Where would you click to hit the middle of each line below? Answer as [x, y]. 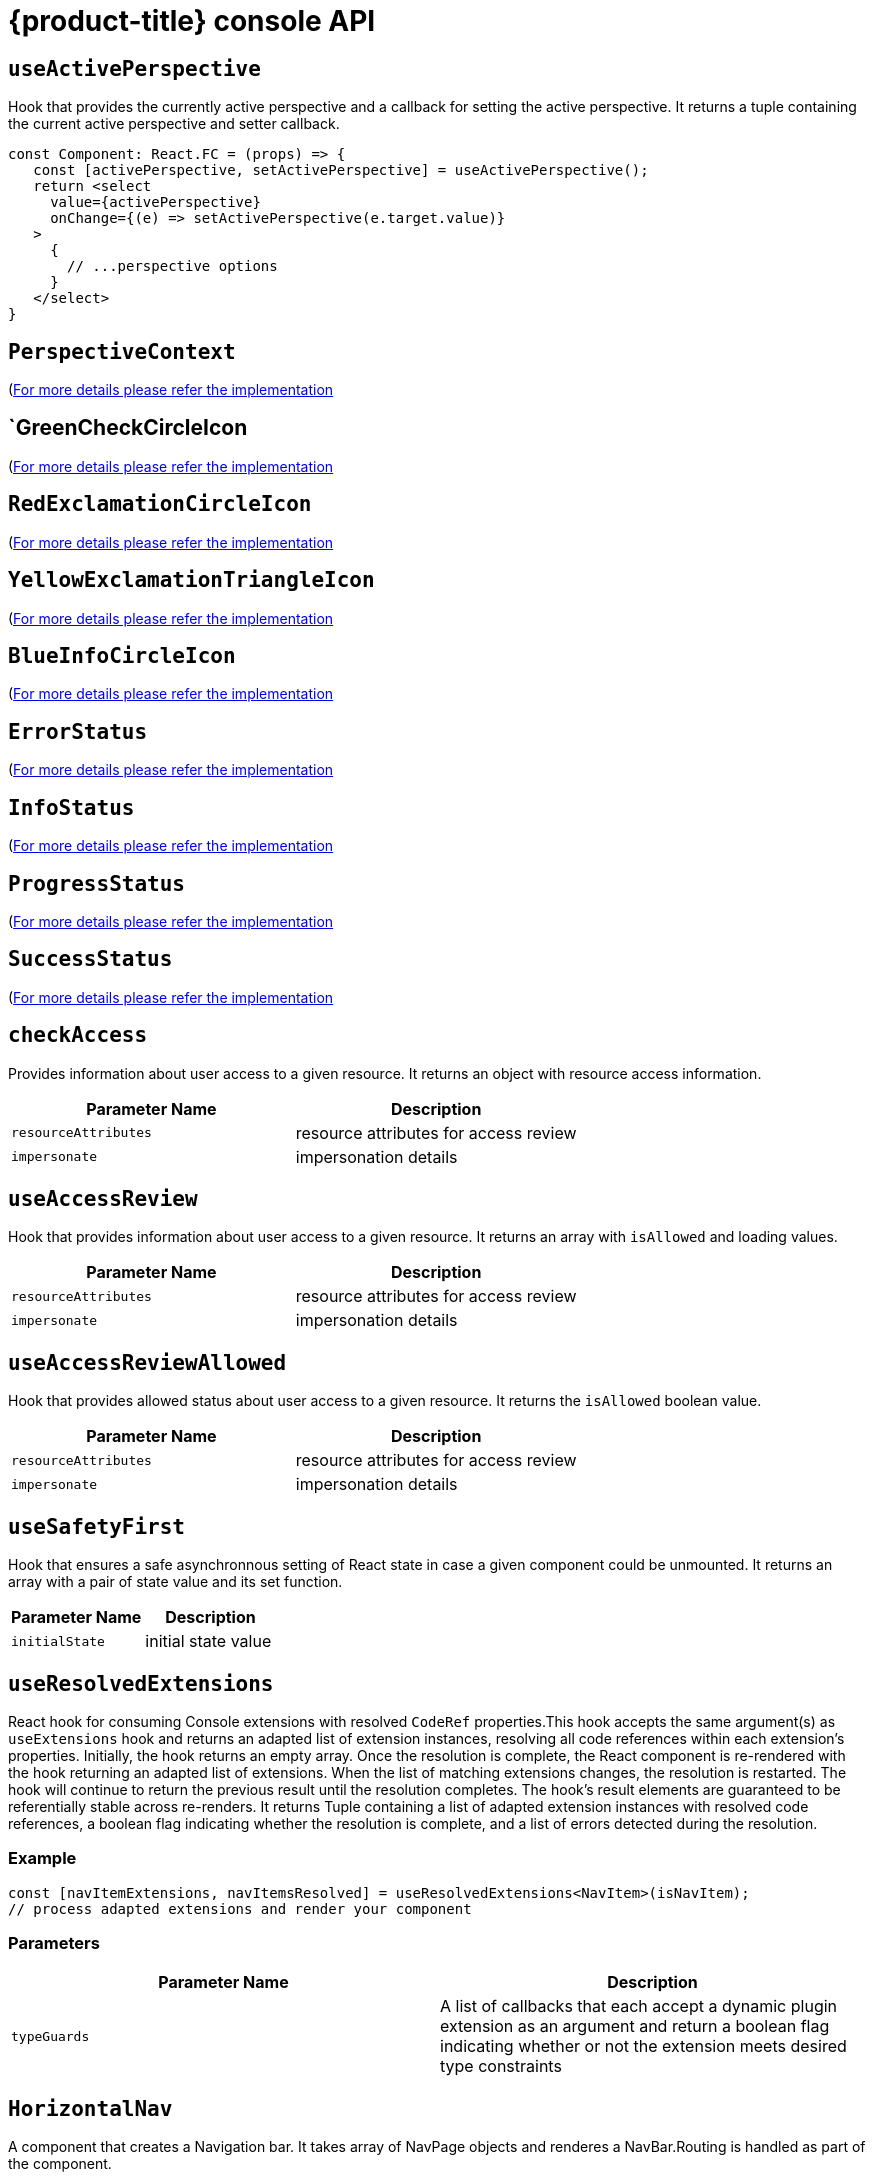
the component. [60, 2164]
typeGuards [50, 2036]
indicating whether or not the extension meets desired [643, 2046]
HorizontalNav [90, 2108]
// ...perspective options [172, 266]
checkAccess [78, 1035]
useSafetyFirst [97, 1526]
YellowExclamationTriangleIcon [191, 580]
